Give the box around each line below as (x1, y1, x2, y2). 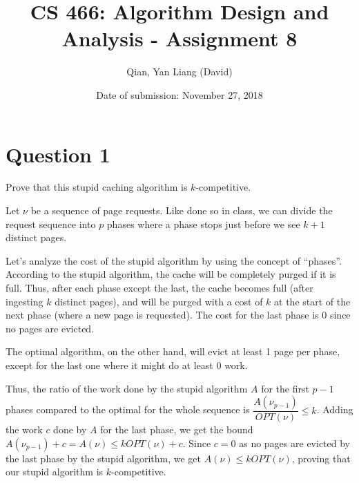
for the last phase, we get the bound (100, 422, 253, 437)
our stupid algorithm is (6, 464, 104, 479)
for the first (261, 381, 309, 395)
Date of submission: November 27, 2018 (96, 87, 263, 102)
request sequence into (6, 216, 96, 231)
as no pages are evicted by (239, 435, 350, 450)
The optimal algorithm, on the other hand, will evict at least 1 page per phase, (6, 344, 340, 359)
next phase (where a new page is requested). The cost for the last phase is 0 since (6, 307, 351, 322)
